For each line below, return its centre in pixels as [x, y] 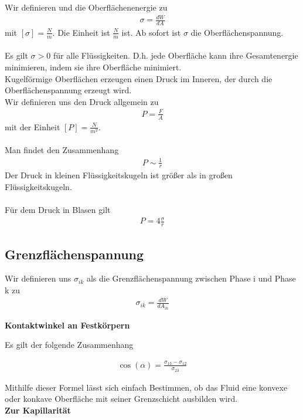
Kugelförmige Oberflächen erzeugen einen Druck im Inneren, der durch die [139, 78]
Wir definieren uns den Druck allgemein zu [82, 101]
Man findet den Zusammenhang [62, 150]
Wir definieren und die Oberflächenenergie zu [86, 7]
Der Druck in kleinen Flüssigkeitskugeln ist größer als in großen [119, 175]
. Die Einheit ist [81, 32]
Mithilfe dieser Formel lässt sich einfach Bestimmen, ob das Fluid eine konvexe [146, 387]
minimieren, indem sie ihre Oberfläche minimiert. [93, 67]
